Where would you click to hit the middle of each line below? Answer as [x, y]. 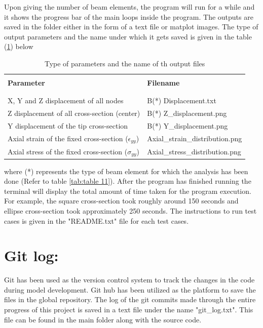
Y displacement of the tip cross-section [68, 126]
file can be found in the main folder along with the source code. [103, 319]
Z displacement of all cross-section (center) [74, 113]
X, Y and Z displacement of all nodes [66, 100]
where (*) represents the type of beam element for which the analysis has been [126, 171]
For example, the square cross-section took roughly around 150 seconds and [121, 201]
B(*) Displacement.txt [182, 100]
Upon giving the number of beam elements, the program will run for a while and [129, 7]
